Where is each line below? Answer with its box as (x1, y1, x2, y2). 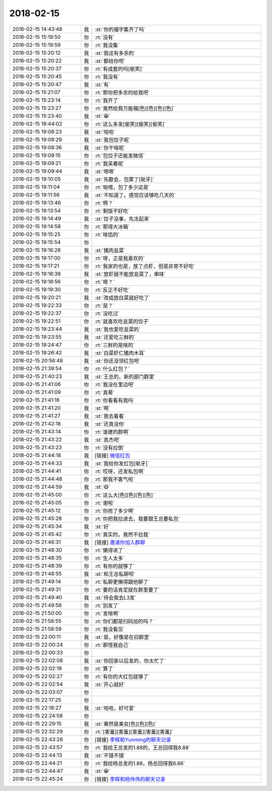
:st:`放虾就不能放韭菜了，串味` (94, 270, 166, 277)
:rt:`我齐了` (94, 96, 120, 104)
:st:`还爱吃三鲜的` (94, 333, 136, 340)
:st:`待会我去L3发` (94, 594, 137, 601)
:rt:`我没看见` (94, 625, 125, 632)
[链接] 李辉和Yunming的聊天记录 (94, 736, 171, 743)
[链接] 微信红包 (94, 452, 130, 459)
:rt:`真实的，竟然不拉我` (94, 531, 150, 538)
